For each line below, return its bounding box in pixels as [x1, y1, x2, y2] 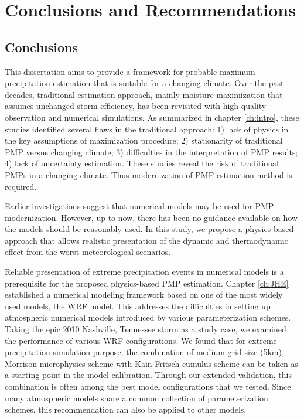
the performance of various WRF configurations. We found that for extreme [5, 334, 277, 346]
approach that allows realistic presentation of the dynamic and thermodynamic [5, 234, 288, 246]
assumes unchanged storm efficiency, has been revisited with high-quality [5, 100, 267, 112]
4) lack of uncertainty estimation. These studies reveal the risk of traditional [5, 157, 279, 169]
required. [5, 180, 37, 192]
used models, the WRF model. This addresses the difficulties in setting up [5, 299, 271, 312]
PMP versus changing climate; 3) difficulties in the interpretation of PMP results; [5, 145, 298, 158]
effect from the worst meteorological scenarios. [5, 246, 171, 258]
